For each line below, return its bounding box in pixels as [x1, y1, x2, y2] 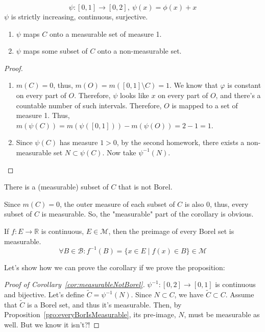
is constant [227, 80, 261, 90]
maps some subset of [23, 45, 88, 56]
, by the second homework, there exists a [116, 137, 245, 148]
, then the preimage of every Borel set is [108, 225, 234, 236]
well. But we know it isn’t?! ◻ [4, 319, 100, 329]
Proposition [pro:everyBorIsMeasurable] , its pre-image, [4, 309, 176, 320]
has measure [59, 137, 98, 148]
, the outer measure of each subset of [60, 198, 175, 209]
